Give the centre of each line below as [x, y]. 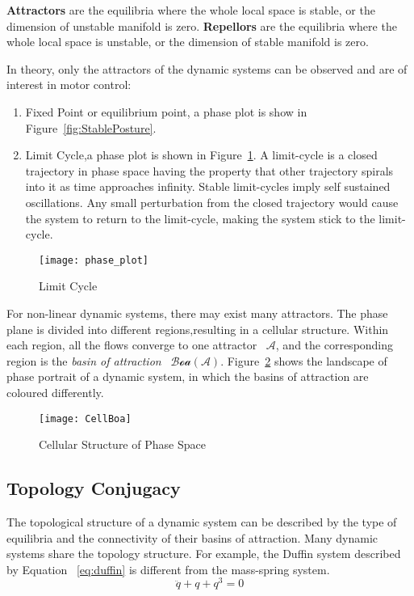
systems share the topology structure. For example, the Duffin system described [204, 554]
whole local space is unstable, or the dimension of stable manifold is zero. [188, 42]
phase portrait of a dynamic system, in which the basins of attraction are [188, 376]
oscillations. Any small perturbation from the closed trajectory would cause [212, 202]
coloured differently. [55, 392]
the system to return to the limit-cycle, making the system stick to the [200, 218]
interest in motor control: [69, 85]
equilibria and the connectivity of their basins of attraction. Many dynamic [192, 537]
